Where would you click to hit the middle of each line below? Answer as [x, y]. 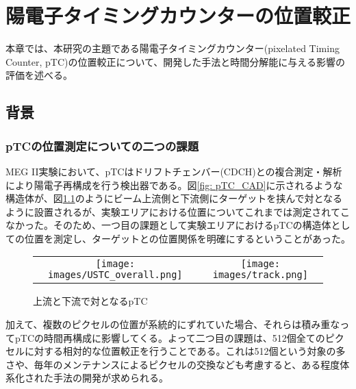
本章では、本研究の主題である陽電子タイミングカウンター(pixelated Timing [173, 48]
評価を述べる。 [39, 75]
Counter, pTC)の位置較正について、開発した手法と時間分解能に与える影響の [175, 61]
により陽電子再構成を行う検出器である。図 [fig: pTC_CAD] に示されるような [174, 185]
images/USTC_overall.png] [115, 275]
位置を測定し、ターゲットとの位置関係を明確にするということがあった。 [187, 238]
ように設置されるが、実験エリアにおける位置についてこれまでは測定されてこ [178, 211]
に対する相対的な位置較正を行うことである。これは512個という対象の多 [185, 351]
